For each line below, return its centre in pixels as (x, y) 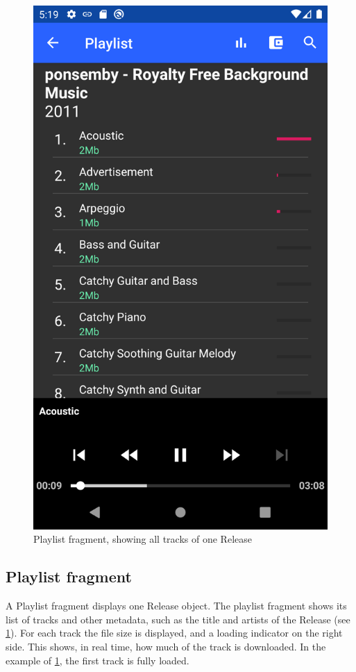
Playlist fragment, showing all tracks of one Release (143, 539)
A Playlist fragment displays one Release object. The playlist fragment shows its (176, 606)
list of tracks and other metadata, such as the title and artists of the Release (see (178, 619)
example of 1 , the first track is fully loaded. (98, 660)
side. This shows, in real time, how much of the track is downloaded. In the (166, 646)
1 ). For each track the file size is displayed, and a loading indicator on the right (174, 633)
